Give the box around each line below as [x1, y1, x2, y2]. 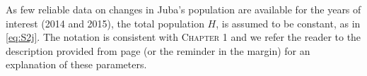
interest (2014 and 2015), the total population [6, 15, 204, 30]
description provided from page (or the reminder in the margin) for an [6, 43, 310, 58]
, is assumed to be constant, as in [216, 15, 361, 30]
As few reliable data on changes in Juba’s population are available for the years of [6, 2, 361, 16]
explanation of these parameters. [6, 57, 147, 72]
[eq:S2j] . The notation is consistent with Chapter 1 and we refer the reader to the [6, 30, 361, 44]
